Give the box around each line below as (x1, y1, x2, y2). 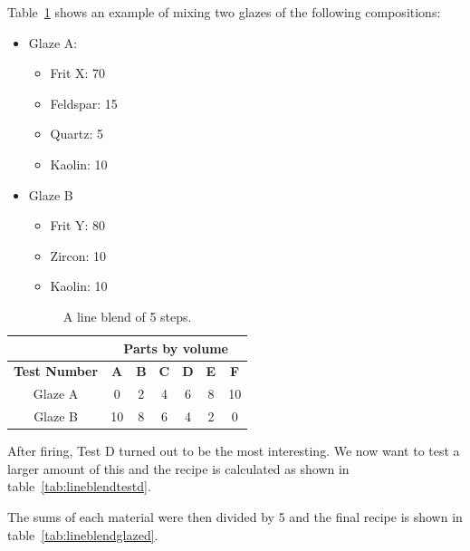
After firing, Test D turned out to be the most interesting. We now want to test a (7, 441, 460, 460)
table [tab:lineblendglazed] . (7, 525, 158, 544)
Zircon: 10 (50, 246, 107, 265)
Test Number (14, 362, 99, 381)
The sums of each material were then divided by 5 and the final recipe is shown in (7, 507, 463, 526)
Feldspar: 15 (50, 93, 118, 112)
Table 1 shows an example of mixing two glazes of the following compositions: (7, 3, 441, 21)
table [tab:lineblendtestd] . (7, 477, 151, 496)
